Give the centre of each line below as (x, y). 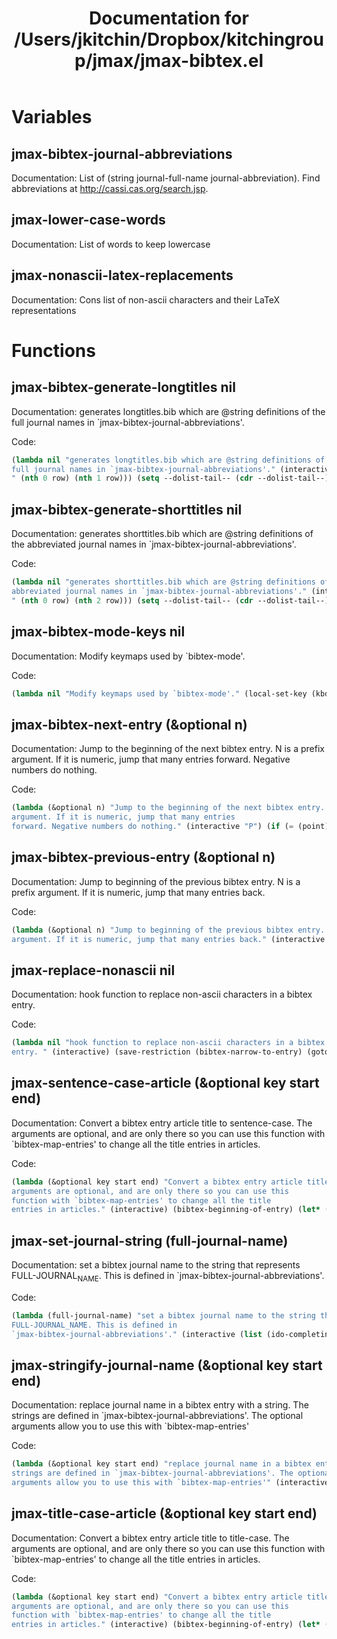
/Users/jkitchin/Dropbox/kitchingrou (169, 39)
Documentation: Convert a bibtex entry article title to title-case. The (150, 1538)
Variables (52, 117)
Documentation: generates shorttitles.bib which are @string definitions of (162, 534)
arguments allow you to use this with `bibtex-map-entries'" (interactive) (172, 1483)
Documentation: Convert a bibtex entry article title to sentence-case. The (162, 1123)
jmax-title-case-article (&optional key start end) (164, 1513)
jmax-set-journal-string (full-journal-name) (150, 1240)
